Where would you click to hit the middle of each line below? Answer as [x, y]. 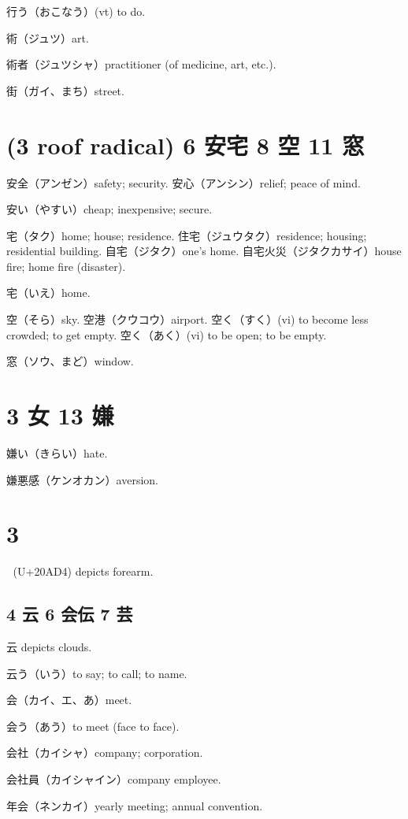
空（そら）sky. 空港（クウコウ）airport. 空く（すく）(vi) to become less [187, 319]
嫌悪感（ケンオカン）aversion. [82, 479]
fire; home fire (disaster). [66, 266]
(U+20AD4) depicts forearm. [83, 571]
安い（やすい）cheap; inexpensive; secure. [109, 209]
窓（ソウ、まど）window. [70, 361]
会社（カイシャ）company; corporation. [105, 752]
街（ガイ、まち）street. [65, 90]
